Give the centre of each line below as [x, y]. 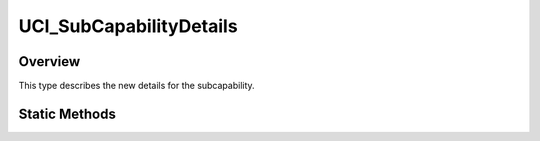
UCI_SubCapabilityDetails [128, 26]
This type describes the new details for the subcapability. [136, 86]
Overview [49, 61]
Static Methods [67, 113]
